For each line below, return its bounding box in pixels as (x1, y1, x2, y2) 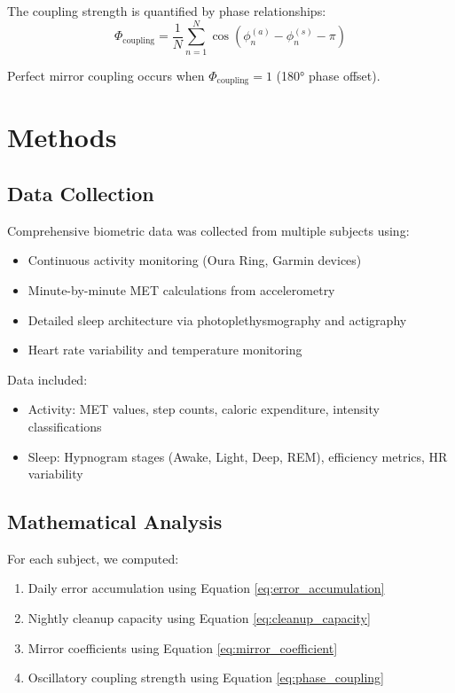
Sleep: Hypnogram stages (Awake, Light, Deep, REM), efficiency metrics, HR (27, 447, 448, 465)
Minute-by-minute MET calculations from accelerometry (27, 280, 335, 299)
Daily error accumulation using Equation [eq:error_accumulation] (27, 579, 385, 597)
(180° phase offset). (276, 66, 380, 84)
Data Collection (7, 179, 154, 206)
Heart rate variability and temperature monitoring (27, 340, 302, 359)
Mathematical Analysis (7, 508, 223, 535)
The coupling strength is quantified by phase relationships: (7, 2, 326, 19)
